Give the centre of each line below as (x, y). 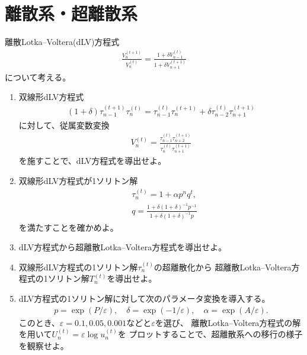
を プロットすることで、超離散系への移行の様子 (210, 334)
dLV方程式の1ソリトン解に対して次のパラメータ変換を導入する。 (144, 298)
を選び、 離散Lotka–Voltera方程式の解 (228, 322)
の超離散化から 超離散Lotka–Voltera (223, 267)
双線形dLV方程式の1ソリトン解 (78, 267)
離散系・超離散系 (71, 13)
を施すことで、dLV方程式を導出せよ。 (92, 161)
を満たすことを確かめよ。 (68, 227)
